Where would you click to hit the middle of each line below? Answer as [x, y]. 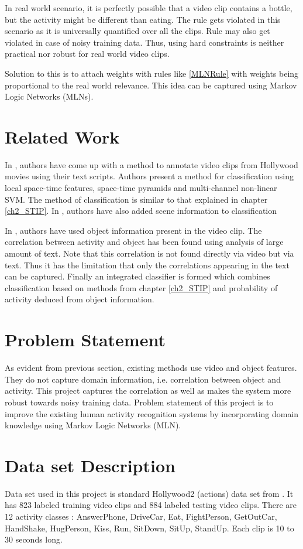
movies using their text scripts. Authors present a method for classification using [149, 176]
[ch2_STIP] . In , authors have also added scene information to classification [141, 211]
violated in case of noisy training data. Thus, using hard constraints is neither [144, 42]
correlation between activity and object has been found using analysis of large [144, 242]
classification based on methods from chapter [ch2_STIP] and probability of [141, 287]
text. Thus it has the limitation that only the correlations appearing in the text [147, 265]
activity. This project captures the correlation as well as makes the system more [148, 391]
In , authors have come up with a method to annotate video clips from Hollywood [151, 164]
